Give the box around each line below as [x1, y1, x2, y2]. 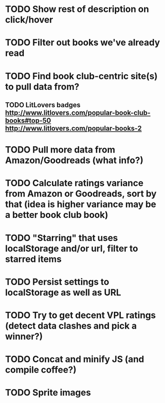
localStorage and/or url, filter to [5, 243, 138, 254]
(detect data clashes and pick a [5, 320, 137, 331]
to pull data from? [5, 81, 80, 92]
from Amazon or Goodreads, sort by [5, 188, 157, 200]
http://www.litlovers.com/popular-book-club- [5, 108, 151, 117]
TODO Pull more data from [5, 144, 115, 156]
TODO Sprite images [5, 387, 91, 399]
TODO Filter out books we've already [5, 37, 160, 48]
